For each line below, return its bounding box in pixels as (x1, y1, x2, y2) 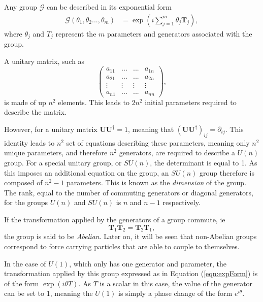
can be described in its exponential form (46, 2, 172, 12)
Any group (4, 2, 38, 12)
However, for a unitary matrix (4, 124, 97, 135)
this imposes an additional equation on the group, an (4, 167, 169, 178)
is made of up (4, 96, 46, 107)
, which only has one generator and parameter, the (69, 258, 226, 269)
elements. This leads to (58, 96, 129, 107)
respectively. (162, 197, 201, 208)
